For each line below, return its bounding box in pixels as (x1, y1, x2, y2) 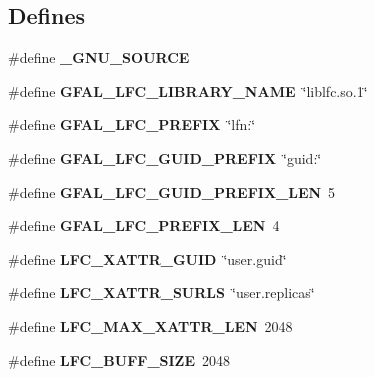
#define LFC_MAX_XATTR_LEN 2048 (8, 315, 293, 336)
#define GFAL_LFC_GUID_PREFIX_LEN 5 (8, 181, 336, 202)
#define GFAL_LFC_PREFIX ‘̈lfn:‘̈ (8, 114, 256, 135)
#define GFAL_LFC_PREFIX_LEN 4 (8, 215, 280, 236)
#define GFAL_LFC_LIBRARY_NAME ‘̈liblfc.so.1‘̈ (8, 80, 368, 101)
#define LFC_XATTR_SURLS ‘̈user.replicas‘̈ (8, 282, 315, 303)
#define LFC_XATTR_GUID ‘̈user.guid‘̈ (8, 248, 287, 269)
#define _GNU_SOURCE (8, 47, 190, 68)
